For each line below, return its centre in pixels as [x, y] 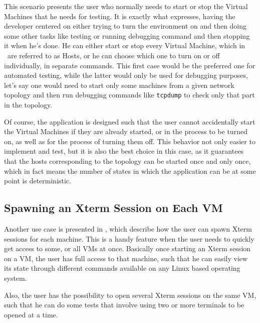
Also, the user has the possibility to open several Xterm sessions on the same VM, [130, 295]
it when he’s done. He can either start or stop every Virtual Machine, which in [125, 45]
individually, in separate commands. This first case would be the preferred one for [130, 65]
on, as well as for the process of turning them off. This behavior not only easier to [130, 141]
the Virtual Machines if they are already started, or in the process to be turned [126, 131]
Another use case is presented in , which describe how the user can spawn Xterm [128, 228]
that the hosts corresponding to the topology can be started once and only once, [127, 160]
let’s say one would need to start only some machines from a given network [119, 85]
